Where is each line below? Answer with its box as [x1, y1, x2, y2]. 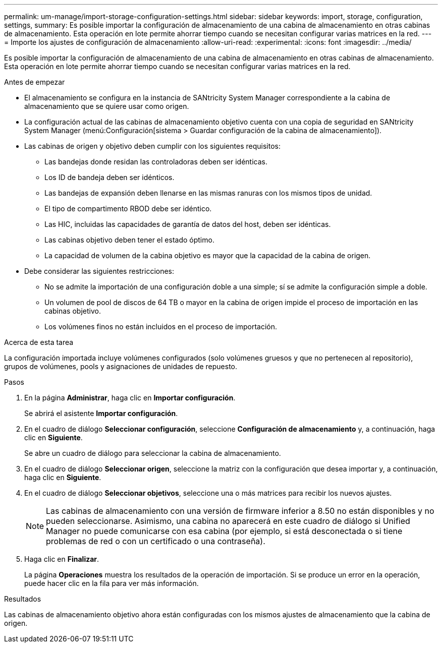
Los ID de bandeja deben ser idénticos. [44, 173, 175, 182]
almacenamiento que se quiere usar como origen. [24, 102, 189, 110]
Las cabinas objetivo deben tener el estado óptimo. [44, 236, 214, 244]
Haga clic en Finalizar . [24, 555, 99, 563]
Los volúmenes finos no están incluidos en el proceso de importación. [44, 322, 278, 331]
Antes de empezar [4, 78, 65, 86]
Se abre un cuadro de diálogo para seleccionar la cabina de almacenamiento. [24, 449, 281, 457]
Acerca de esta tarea [4, 338, 74, 346]
